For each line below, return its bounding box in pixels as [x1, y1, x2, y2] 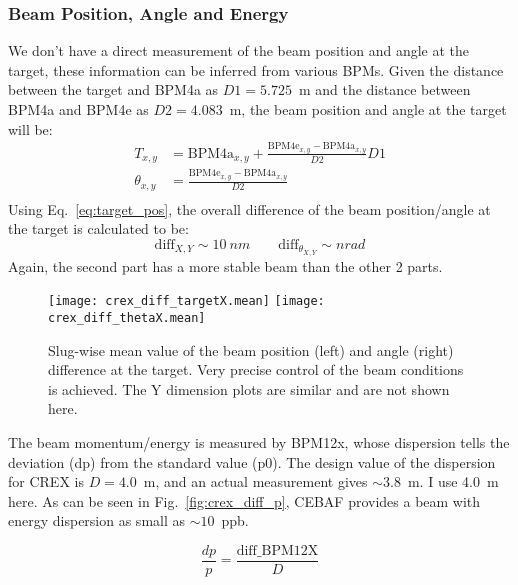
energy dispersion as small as [8, 510, 186, 531]
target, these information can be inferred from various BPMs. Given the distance [8, 59, 504, 80]
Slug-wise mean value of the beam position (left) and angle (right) [48, 339, 454, 360]
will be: [8, 118, 53, 139]
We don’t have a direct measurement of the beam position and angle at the [8, 40, 470, 61]
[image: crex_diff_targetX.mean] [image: [48, 294, 325, 309]
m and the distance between [298, 79, 471, 100]
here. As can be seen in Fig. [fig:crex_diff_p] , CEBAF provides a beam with [8, 490, 481, 511]
